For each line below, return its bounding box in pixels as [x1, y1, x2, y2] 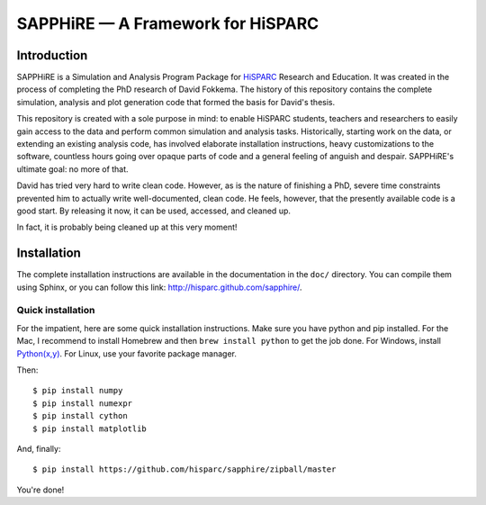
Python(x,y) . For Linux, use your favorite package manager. [16, 347, 238, 359]
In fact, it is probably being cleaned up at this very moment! [16, 221, 238, 233]
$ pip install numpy [32, 385, 123, 396]
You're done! [16, 484, 65, 495]
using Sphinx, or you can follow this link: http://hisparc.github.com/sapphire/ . [16, 282, 302, 293]
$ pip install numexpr [32, 398, 133, 409]
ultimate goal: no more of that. [16, 163, 130, 175]
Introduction [16, 48, 88, 63]
